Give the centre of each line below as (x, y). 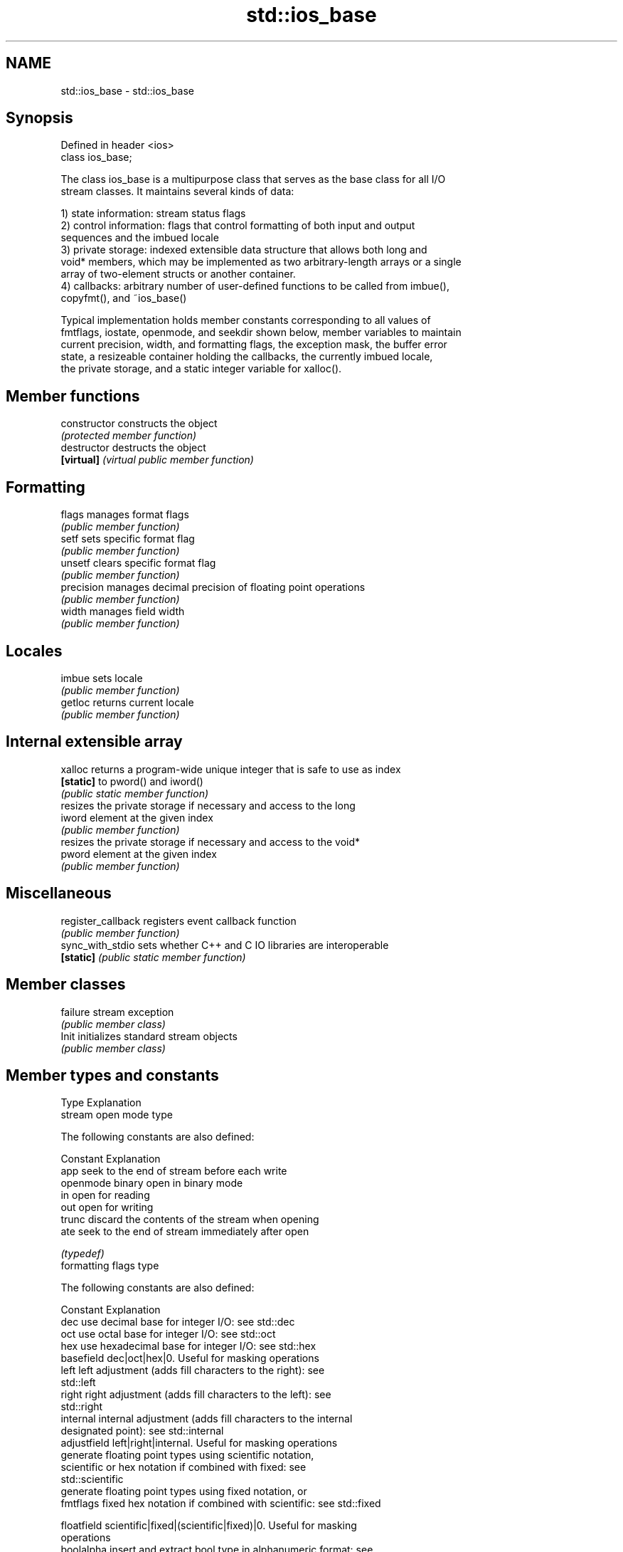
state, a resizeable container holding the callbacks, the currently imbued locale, (247, 357)
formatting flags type (110, 1266)
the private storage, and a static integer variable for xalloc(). (201, 369)
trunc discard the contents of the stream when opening (190, 1220)
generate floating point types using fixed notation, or (184, 1491)
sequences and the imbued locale (140, 238)
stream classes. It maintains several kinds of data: (177, 192)
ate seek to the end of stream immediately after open (185, 1232)
